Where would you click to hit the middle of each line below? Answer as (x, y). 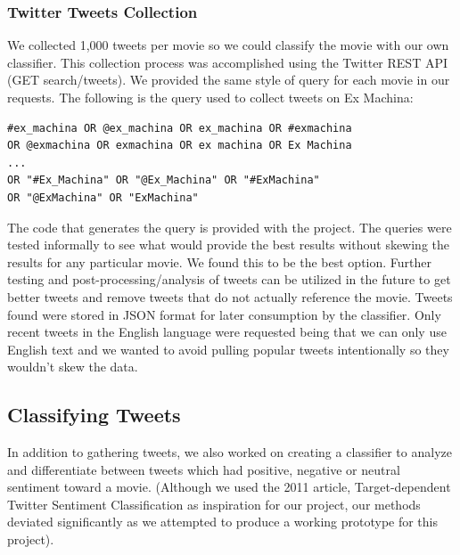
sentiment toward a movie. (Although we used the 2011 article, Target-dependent (229, 487)
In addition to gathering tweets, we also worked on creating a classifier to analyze (230, 452)
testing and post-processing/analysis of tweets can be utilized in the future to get (229, 279)
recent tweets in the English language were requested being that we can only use (227, 332)
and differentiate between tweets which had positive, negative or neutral (204, 469)
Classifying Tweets (94, 415)
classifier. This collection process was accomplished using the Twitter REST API (227, 62)
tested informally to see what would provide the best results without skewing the (229, 245)
